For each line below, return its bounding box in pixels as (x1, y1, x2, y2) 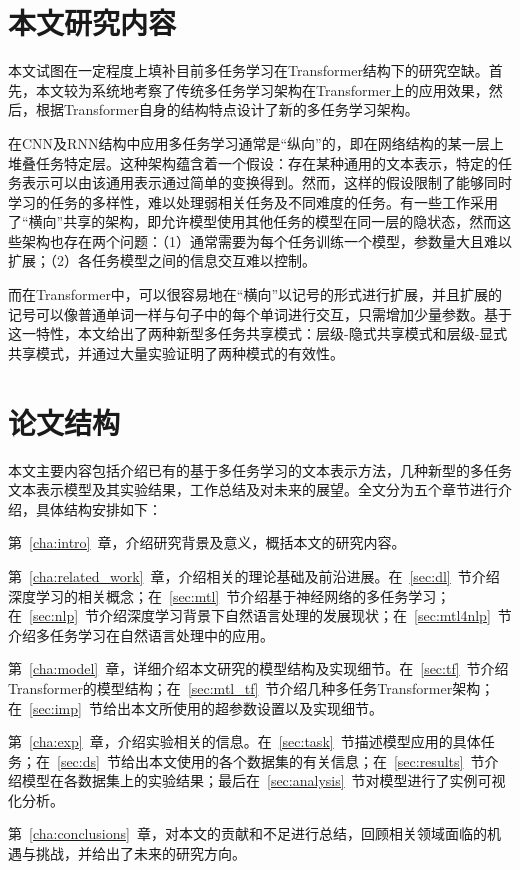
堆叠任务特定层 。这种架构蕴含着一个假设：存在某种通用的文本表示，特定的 (8, 152, 498, 173)
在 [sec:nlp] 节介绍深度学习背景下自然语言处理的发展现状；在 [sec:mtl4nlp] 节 (8, 605, 512, 626)
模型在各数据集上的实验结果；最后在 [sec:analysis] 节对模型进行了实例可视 (21, 770, 506, 791)
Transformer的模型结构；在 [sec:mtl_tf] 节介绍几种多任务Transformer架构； (8, 677, 495, 698)
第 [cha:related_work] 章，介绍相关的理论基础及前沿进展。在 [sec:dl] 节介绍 (8, 565, 500, 586)
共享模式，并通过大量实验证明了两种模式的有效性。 (8, 342, 344, 363)
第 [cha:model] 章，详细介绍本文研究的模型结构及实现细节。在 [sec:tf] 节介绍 (8, 658, 509, 679)
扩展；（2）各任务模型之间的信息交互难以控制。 (8, 250, 316, 271)
